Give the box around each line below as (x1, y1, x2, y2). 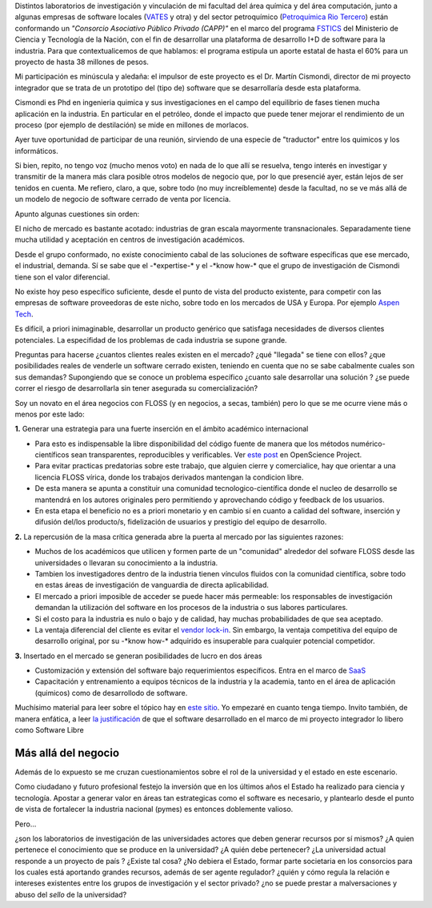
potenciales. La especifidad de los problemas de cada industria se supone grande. (14, 335, 287, 344)
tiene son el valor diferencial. (14, 272, 110, 282)
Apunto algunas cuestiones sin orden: (14, 209, 140, 219)
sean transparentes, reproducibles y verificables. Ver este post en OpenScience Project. (70, 450, 362, 460)
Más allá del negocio (14, 745, 120, 760)
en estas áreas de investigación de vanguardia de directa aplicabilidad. (34, 581, 270, 590)
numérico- (350, 439, 386, 448)
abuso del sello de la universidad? (14, 890, 127, 899)
